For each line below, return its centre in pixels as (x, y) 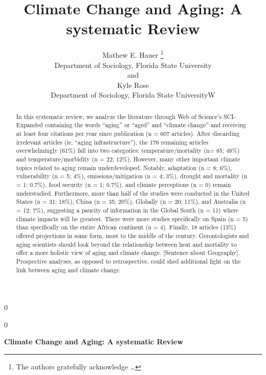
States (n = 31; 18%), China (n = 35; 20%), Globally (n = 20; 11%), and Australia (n (131, 202)
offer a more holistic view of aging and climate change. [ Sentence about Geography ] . (128, 253)
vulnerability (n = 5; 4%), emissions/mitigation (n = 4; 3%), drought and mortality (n (132, 176)
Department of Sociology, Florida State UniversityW (133, 95)
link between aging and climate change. (69, 269)
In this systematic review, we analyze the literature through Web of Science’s (119, 116)
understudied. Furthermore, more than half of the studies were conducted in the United (133, 193)
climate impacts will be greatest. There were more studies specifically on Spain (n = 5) (132, 218)
